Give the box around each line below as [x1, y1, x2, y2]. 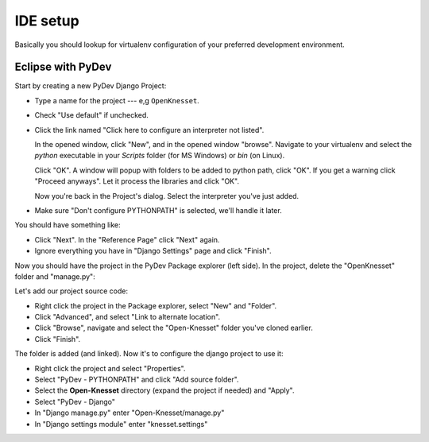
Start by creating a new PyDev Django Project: [14, 81, 167, 91]
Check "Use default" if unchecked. [34, 111, 149, 120]
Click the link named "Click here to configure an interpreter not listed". [34, 125, 265, 134]
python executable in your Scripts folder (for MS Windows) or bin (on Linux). [34, 151, 285, 161]
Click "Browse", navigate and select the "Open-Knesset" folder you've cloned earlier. [34, 323, 313, 333]
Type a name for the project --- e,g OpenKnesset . [34, 95, 200, 105]
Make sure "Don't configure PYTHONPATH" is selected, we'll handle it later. [34, 205, 282, 215]
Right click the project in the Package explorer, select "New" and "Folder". [34, 300, 277, 310]
